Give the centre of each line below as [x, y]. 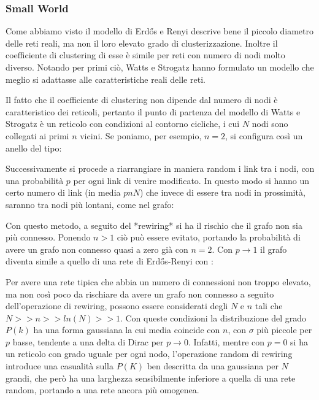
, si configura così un [264, 135]
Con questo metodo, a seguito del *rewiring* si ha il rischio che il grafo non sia [154, 225]
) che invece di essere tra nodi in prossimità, [222, 192]
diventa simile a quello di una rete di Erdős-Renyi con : [110, 261]
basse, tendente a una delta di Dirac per [88, 341]
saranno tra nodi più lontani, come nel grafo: [90, 204]
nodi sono [270, 124]
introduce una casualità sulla [60, 366]
